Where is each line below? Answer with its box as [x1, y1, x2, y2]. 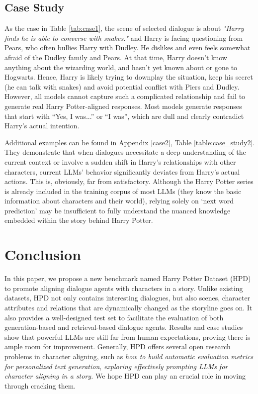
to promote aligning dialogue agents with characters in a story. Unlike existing [4, 283, 243, 293]
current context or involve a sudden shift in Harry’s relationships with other [4, 156, 236, 167]
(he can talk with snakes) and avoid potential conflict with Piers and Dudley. [4, 81, 240, 92]
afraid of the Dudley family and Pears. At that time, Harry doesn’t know [4, 52, 227, 62]
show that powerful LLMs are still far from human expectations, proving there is [4, 331, 251, 342]
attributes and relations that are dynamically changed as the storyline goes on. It [4, 302, 253, 312]
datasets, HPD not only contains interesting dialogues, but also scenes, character [4, 293, 251, 303]
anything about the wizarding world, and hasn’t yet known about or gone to [4, 62, 238, 72]
